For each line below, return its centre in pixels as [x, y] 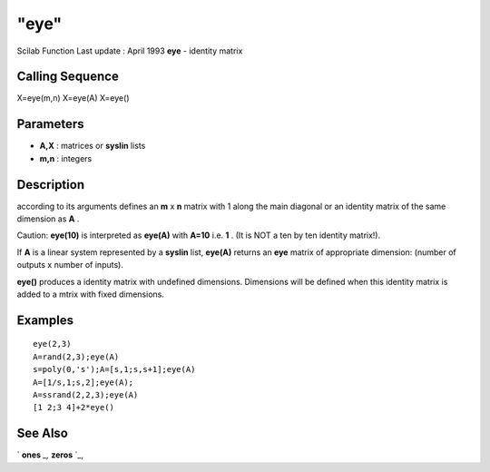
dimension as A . [48, 219]
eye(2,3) [52, 344]
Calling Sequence [68, 77]
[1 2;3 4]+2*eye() [74, 408]
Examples [45, 320]
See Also [42, 433]
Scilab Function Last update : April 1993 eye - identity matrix [130, 51]
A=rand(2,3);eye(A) [76, 357]
